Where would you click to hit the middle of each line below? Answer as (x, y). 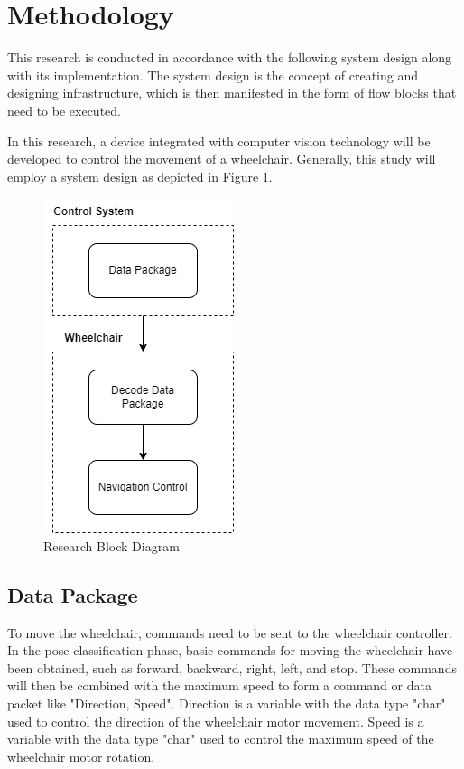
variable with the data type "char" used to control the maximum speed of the (221, 739)
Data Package (73, 594)
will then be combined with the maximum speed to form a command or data (219, 685)
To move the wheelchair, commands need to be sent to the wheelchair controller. (230, 632)
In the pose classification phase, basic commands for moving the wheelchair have (230, 650)
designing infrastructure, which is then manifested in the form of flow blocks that (232, 93)
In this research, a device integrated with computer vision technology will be (219, 141)
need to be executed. (64, 110)
